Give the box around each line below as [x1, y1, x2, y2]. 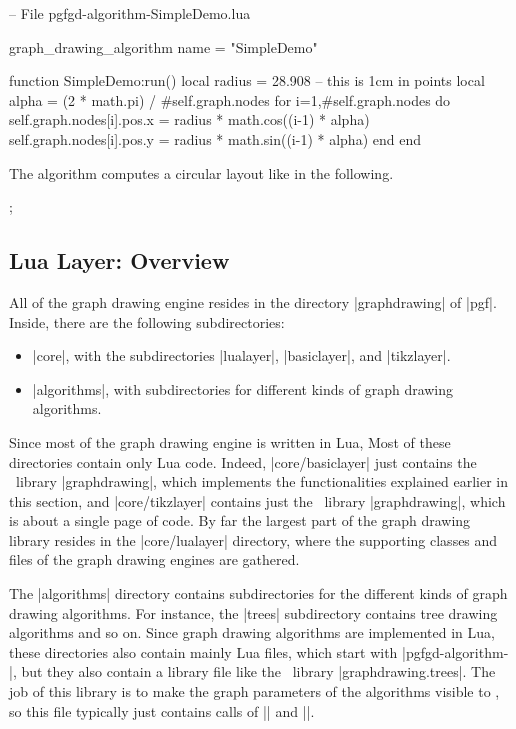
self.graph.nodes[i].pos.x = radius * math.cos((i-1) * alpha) [9, 109, 370, 130]
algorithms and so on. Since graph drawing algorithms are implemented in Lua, [9, 622, 495, 643]
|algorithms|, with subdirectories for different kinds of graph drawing [32, 378, 454, 399]
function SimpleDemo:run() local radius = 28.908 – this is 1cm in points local [9, 70, 485, 91]
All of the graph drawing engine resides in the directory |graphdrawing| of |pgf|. [9, 291, 497, 312]
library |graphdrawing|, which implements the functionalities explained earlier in [15, 471, 509, 492]
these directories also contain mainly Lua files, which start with [9, 641, 398, 662]
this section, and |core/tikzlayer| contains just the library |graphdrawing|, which [9, 490, 506, 511]
